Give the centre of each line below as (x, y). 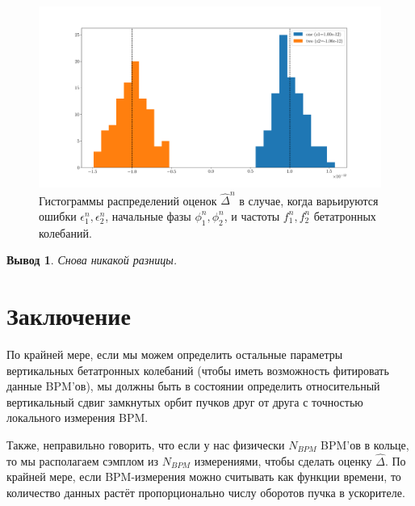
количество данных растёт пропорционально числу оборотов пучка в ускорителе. (206, 492)
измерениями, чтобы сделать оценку (283, 460)
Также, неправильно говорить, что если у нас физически (146, 444)
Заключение (69, 316)
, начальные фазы (148, 215)
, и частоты (252, 215)
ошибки (58, 215)
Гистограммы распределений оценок (128, 200)
